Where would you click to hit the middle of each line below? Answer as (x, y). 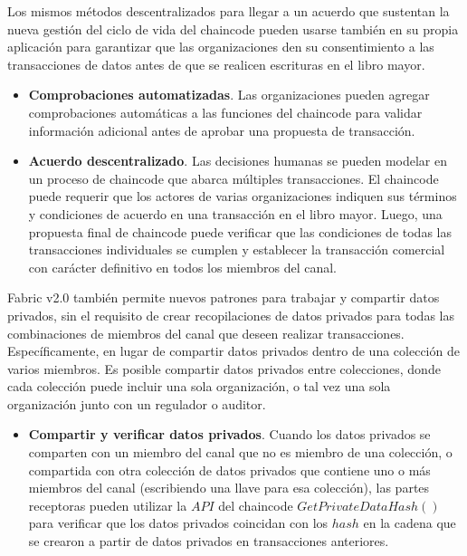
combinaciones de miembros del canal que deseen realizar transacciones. (206, 333)
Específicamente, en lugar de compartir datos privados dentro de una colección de (233, 351)
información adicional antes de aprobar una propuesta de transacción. (222, 130)
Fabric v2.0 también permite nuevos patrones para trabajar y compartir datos (224, 297)
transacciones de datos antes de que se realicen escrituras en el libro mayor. (216, 64)
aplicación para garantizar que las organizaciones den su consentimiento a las (221, 47)
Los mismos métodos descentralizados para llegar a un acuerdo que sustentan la (229, 11)
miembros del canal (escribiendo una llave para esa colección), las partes (229, 488)
